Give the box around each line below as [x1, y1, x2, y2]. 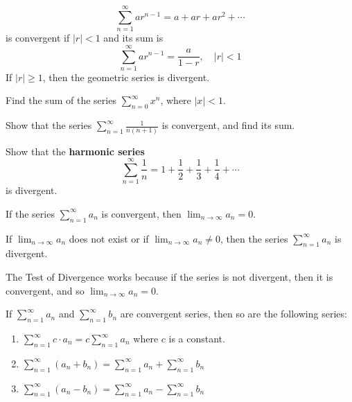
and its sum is [103, 30, 164, 45]
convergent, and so [6, 283, 85, 297]
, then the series [220, 231, 288, 245]
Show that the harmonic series [6, 143, 145, 158]
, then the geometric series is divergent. [42, 69, 210, 84]
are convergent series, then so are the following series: [120, 306, 347, 321]
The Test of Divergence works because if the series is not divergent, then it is [6, 270, 333, 284]
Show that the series [6, 118, 92, 132]
